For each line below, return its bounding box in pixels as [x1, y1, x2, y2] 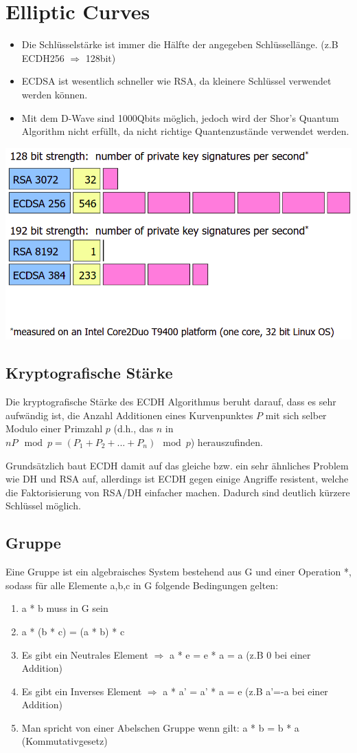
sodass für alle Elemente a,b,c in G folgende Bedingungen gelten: [5, 577, 279, 592]
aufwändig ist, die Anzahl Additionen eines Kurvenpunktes [5, 407, 253, 422]
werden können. [21, 87, 88, 101]
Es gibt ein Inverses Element [21, 683, 142, 698]
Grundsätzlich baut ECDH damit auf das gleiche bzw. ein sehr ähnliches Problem [5, 458, 349, 472]
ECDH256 [21, 50, 65, 65]
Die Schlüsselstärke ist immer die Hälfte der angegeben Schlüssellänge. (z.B [21, 37, 338, 52]
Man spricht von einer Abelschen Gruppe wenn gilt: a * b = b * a [21, 720, 299, 734]
